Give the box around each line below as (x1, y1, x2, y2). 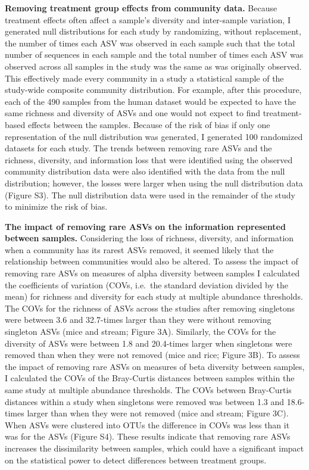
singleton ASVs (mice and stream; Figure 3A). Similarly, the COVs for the (5, 325, 276, 338)
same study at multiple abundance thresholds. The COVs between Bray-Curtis (5, 384, 292, 396)
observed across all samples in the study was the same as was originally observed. (5, 60, 302, 72)
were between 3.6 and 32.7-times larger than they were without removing (5, 313, 271, 326)
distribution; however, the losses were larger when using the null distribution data (5, 176, 303, 189)
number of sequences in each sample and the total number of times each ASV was (5, 48, 304, 61)
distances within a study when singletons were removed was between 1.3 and (5, 395, 285, 407)
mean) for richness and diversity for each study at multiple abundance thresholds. (5, 290, 303, 303)
